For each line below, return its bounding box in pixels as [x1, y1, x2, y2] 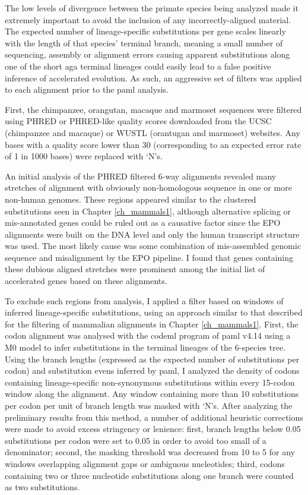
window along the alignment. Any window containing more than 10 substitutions [5, 387, 299, 400]
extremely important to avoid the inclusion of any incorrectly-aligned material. [5, 13, 291, 26]
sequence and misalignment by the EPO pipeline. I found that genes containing [5, 251, 293, 263]
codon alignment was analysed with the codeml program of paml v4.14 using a [5, 329, 291, 342]
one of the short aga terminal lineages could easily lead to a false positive [5, 59, 271, 72]
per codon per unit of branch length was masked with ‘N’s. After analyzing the [5, 399, 293, 411]
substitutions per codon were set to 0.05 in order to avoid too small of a [5, 434, 266, 446]
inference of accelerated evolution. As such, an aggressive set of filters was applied [5, 71, 302, 84]
